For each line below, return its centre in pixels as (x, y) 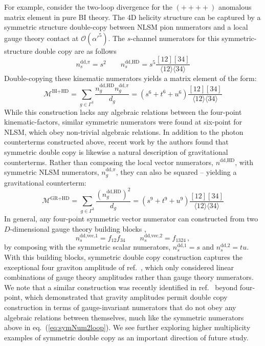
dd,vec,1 (89, 236)
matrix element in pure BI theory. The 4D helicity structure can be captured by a (132, 17)
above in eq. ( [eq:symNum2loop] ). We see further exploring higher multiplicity (127, 327)
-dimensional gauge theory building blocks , (78, 228)
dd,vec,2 (153, 236)
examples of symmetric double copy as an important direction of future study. (126, 337)
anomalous (235, 7)
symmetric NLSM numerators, (52, 172)
